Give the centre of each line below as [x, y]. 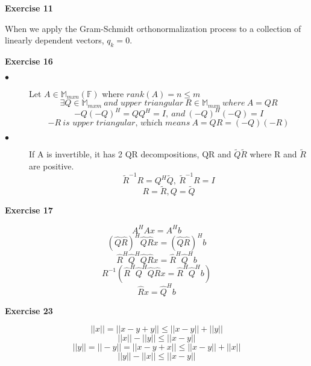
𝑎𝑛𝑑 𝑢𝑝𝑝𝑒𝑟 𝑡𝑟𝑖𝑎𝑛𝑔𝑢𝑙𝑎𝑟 [144, 103]
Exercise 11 [29, 8]
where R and [273, 154]
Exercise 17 [29, 210]
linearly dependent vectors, [55, 40]
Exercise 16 [29, 61]
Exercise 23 [29, 310]
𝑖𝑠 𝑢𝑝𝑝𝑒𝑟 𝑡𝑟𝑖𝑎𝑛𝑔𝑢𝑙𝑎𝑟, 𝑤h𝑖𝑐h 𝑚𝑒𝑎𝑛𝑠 [127, 123]
